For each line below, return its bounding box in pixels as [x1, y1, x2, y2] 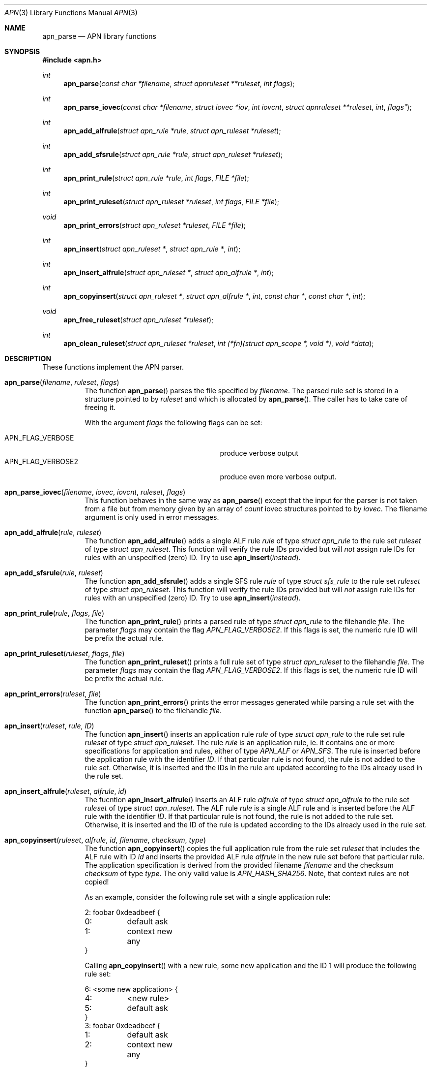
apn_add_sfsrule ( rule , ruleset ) [4, 568, 103, 577]
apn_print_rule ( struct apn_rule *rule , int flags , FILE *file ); [63, 174, 249, 182]
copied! [85, 878, 109, 886]
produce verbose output [220, 449, 298, 457]
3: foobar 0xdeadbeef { [85, 1021, 160, 1030]
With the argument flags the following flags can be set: [85, 418, 262, 427]
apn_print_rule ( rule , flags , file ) [4, 609, 105, 617]
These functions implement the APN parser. [42, 363, 184, 371]
